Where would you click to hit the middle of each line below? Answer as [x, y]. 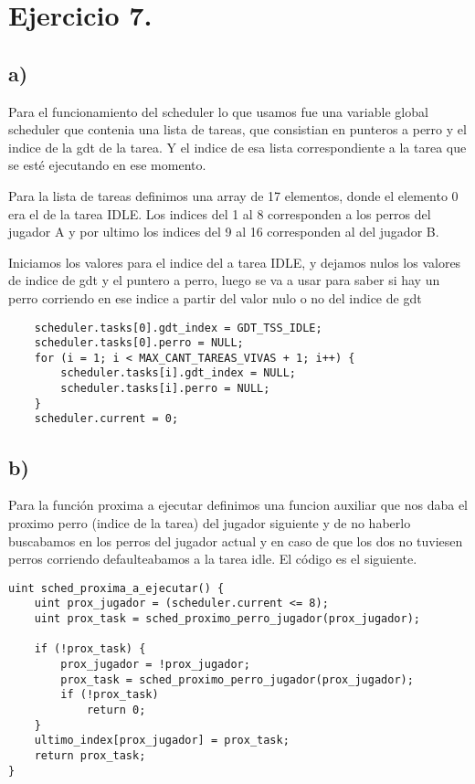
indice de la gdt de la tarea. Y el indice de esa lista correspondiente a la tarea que [237, 147]
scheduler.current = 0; [106, 419]
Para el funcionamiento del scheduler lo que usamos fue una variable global [218, 111]
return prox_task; [90, 755]
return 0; [116, 710]
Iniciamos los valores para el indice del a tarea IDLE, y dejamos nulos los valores [235, 262]
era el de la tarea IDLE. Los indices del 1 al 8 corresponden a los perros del [220, 213]
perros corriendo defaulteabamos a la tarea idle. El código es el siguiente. [213, 559]
